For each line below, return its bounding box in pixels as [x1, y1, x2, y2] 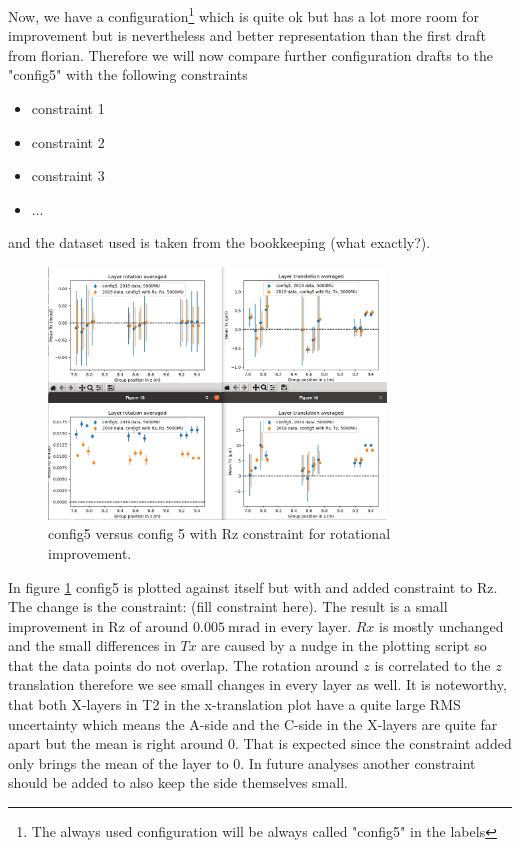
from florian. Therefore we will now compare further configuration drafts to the [8, 44, 494, 65]
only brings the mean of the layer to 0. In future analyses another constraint [8, 752, 476, 773]
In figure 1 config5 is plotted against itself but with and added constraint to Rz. [8, 576, 498, 597]
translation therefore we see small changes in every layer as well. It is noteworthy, [8, 674, 507, 695]
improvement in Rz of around [8, 615, 189, 636]
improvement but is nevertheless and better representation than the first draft [8, 25, 486, 46]
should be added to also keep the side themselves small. [8, 772, 348, 793]
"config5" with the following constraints [8, 64, 248, 85]
